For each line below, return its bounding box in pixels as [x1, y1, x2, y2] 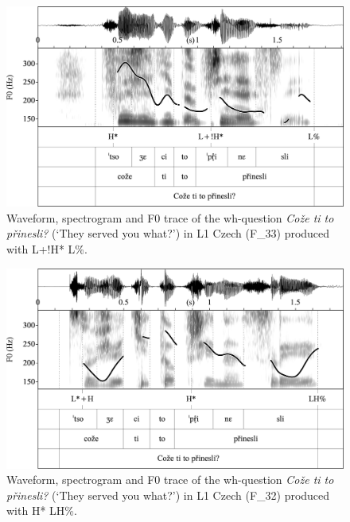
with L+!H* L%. [6, 240, 87, 257]
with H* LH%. [6, 502, 77, 519]
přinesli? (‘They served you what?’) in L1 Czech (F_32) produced [6, 486, 330, 503]
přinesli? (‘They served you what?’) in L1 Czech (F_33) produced [6, 225, 330, 242]
